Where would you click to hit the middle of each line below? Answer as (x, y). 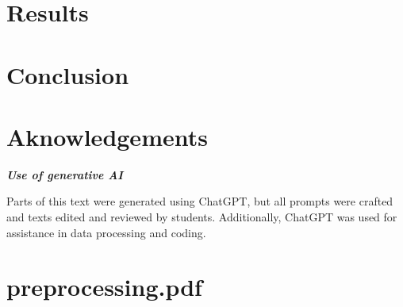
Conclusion (68, 74)
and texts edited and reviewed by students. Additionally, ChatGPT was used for (202, 217)
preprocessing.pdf (104, 287)
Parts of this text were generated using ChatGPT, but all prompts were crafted (200, 201)
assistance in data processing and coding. (106, 232)
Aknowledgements (107, 136)
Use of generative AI (65, 174)
